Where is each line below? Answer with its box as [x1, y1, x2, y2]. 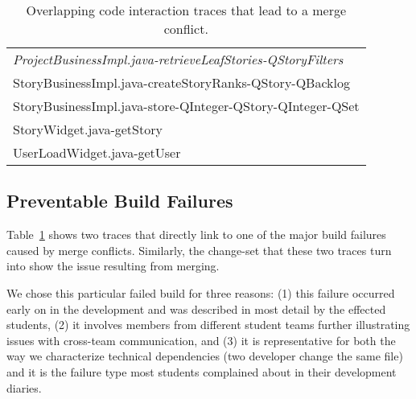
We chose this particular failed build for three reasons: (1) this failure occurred [6, 284, 395, 301]
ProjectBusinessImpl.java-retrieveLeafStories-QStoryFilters [13, 50, 344, 68]
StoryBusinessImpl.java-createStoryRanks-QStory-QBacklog [13, 73, 350, 92]
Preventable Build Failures [6, 188, 233, 213]
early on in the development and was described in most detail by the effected [6, 300, 386, 317]
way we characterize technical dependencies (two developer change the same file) [6, 348, 403, 364]
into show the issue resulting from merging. [6, 257, 220, 274]
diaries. [6, 379, 42, 396]
